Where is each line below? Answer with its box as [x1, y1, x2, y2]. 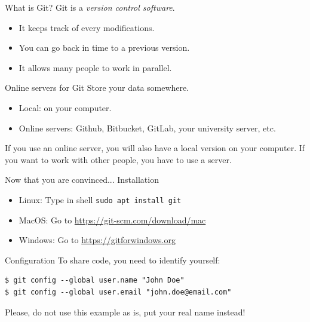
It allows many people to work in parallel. [19, 61, 172, 73]
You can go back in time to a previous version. [19, 41, 190, 54]
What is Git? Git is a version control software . [5, 1, 175, 13]
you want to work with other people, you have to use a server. [5, 153, 232, 165]
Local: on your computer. [19, 101, 112, 114]
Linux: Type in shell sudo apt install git [19, 193, 182, 206]
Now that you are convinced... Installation [5, 173, 159, 186]
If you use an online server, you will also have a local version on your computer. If [5, 142, 305, 154]
